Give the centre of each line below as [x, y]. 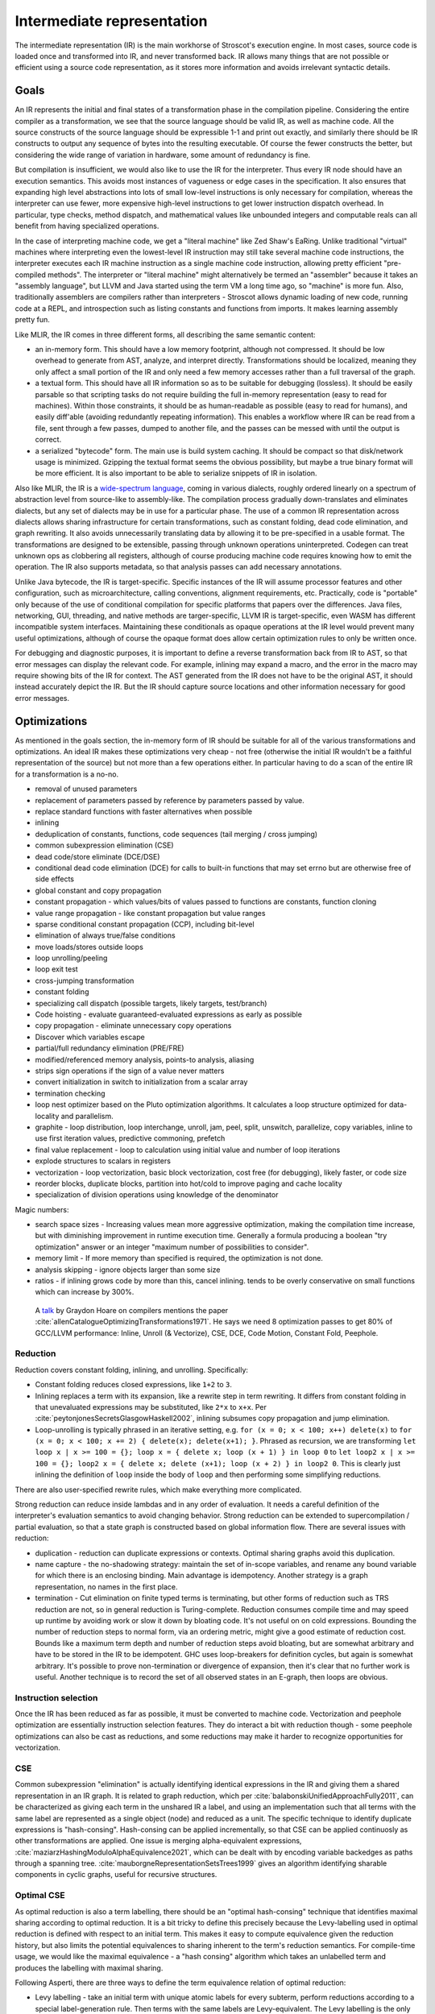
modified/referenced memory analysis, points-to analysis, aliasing [145, 1059]
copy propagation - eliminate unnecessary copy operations [133, 1026]
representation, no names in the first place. [106, 1586]
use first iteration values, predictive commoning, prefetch [130, 1138]
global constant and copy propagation [98, 890]
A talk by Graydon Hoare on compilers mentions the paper [132, 1310]
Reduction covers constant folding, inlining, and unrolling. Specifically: [132, 1370]
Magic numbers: [42, 1209]
